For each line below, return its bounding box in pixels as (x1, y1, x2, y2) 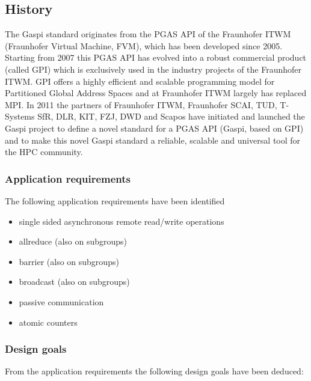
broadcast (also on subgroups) (19, 275, 130, 288)
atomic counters (19, 315, 78, 328)
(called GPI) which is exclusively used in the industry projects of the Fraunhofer (5, 62, 302, 75)
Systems (5, 110, 35, 123)
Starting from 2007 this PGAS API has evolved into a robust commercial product (5, 51, 307, 64)
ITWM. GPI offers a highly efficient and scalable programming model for (5, 75, 275, 87)
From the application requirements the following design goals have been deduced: (5, 365, 304, 377)
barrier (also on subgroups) (19, 255, 119, 267)
